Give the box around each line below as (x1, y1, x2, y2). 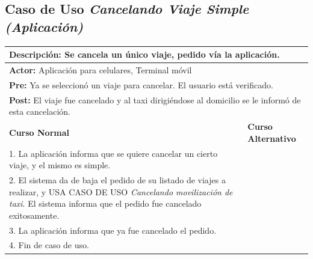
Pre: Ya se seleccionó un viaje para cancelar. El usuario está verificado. (9, 78, 273, 91)
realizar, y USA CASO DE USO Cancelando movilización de (9, 185, 233, 198)
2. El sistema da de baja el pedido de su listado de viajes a (9, 173, 226, 186)
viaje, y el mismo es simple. (9, 159, 111, 171)
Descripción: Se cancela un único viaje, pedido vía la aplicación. (9, 48, 280, 61)
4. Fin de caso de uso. (9, 239, 89, 251)
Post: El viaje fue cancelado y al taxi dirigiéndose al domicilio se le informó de (9, 93, 301, 106)
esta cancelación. (9, 105, 70, 118)
